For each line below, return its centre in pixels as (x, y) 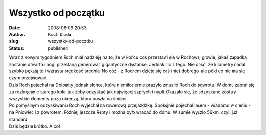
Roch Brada (60, 34)
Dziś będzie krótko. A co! (34, 126)
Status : (17, 48)
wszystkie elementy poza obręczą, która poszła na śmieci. (68, 99)
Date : (15, 28)
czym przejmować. (28, 78)
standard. (19, 119)
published (58, 48)
